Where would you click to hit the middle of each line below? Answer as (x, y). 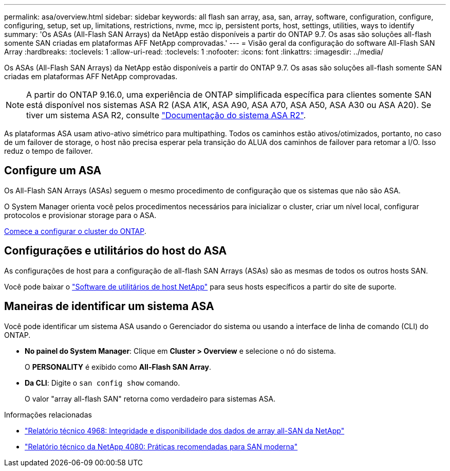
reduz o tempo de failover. (49, 151)
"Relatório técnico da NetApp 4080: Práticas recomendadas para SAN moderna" (161, 446)
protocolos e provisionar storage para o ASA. (80, 215)
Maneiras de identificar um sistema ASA (109, 306)
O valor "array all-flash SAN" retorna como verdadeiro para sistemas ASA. (150, 398)
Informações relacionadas (48, 414)
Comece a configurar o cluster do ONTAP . (75, 231)
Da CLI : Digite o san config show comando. (102, 383)
